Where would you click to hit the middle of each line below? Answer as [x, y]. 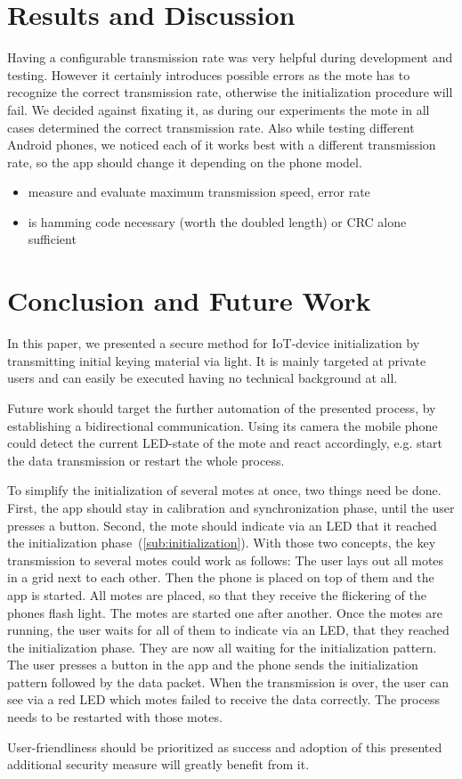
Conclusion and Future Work [189, 300]
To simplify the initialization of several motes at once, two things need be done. [224, 490]
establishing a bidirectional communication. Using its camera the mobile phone [223, 425]
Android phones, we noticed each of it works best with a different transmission [222, 145]
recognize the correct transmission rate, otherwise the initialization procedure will [230, 92]
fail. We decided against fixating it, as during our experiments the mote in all [219, 109]
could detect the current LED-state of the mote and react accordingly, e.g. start [225, 443]
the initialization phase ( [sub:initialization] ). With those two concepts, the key [222, 543]
